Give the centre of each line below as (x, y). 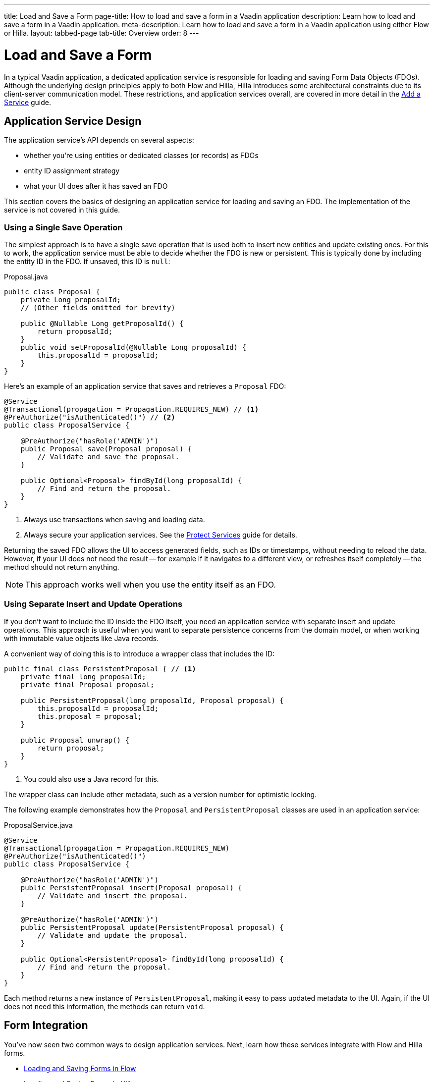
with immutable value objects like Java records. (81, 638)
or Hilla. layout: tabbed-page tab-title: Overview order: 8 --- (102, 33)
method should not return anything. (62, 567)
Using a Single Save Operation (63, 227)
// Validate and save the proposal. (108, 457)
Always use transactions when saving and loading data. (114, 520)
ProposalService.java (38, 825)
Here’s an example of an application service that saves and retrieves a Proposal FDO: (145, 386)
